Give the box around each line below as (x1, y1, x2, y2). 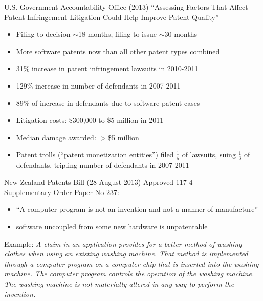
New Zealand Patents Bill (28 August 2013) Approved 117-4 (4, 177, 193, 187)
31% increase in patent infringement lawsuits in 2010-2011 (16, 63, 199, 74)
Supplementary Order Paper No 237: (4, 186, 119, 197)
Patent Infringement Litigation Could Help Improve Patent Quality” (4, 11, 219, 22)
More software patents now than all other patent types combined (16, 46, 220, 56)
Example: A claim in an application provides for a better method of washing (4, 238, 242, 249)
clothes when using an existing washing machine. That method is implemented (4, 248, 248, 259)
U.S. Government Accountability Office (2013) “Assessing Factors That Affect (4, 2, 248, 12)
